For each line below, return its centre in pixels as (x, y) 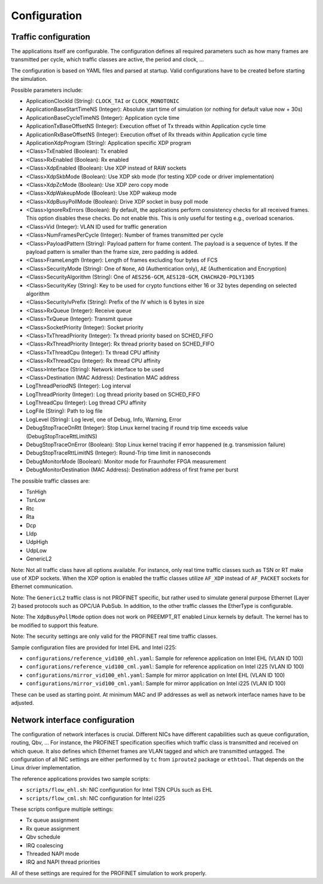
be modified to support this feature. (55, 625)
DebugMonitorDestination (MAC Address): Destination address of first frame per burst (132, 470)
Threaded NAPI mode (53, 853)
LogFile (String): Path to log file (64, 411)
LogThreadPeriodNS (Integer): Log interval (79, 386)
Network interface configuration (73, 720)
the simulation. (29, 79)
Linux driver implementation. (46, 768)
